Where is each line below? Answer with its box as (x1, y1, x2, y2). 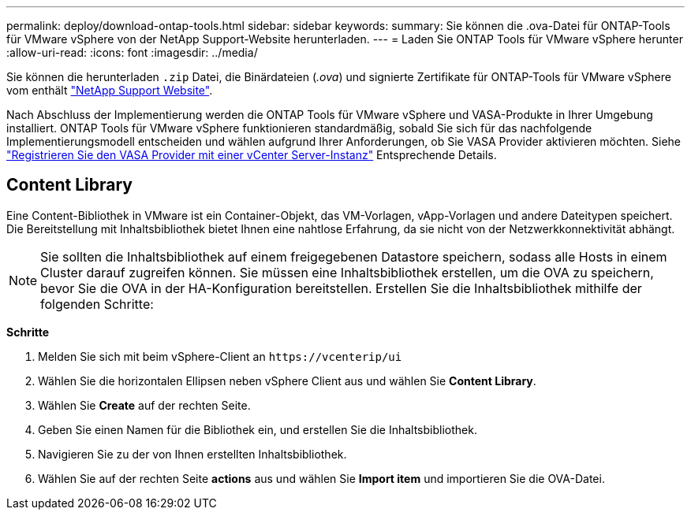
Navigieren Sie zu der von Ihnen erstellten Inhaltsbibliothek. (38, 447, 347, 461)
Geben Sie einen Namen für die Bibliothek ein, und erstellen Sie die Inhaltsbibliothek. (38, 422, 477, 436)
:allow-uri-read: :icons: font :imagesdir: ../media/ (6, 46, 258, 59)
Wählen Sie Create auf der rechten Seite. (38, 398, 251, 412)
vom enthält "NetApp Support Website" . (6, 84, 213, 97)
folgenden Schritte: (40, 295, 154, 312)
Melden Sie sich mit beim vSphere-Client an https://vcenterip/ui (38, 349, 402, 363)
